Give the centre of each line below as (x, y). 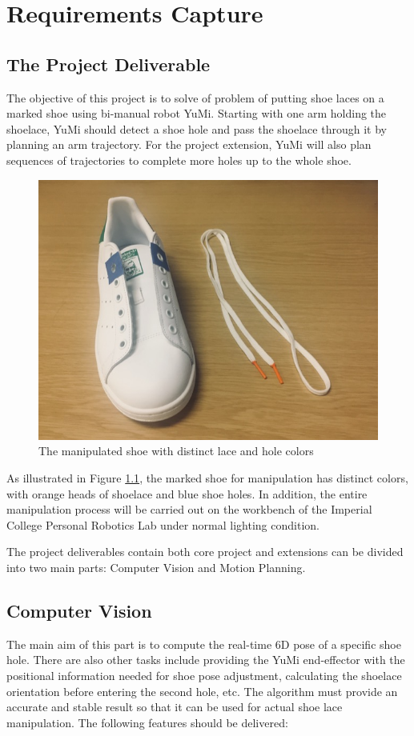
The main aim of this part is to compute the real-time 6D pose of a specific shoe (204, 644)
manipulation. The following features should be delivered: (147, 722)
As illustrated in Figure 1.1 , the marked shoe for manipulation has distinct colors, (207, 478)
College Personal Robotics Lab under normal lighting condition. (163, 524)
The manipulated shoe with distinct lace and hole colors (176, 451)
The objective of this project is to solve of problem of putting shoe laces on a (195, 97)
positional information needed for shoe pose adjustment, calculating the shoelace (204, 675)
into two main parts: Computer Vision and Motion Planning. (156, 567)
